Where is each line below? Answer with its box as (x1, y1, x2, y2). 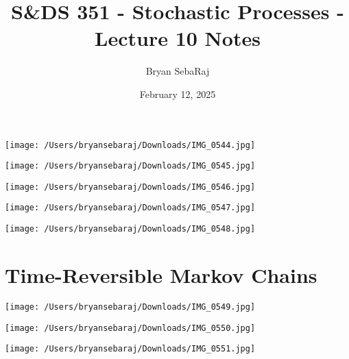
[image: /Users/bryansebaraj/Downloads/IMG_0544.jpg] (5, 140, 256, 150)
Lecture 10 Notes (95, 24, 261, 52)
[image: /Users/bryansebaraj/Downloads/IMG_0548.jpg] (5, 224, 256, 234)
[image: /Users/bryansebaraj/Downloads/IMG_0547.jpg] (5, 203, 256, 213)
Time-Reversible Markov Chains (5, 260, 317, 288)
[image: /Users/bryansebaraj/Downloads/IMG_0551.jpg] (5, 344, 256, 354)
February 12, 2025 (139, 86, 216, 101)
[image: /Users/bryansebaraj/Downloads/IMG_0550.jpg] (5, 323, 256, 333)
